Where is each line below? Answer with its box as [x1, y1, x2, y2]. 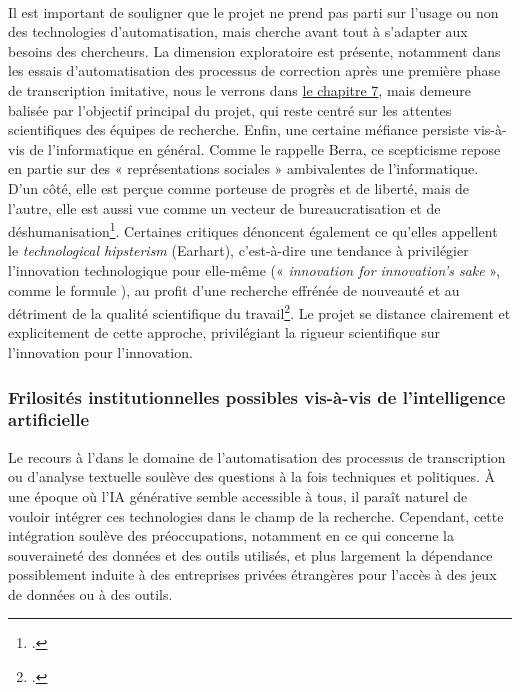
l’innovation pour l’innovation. [8, 342, 193, 362]
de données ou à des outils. [8, 583, 173, 604]
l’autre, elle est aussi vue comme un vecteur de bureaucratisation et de [8, 197, 441, 218]
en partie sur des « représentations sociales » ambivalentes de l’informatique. [8, 158, 479, 179]
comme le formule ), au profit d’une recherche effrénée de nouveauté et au [8, 279, 460, 300]
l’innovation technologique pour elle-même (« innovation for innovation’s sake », [8, 259, 500, 280]
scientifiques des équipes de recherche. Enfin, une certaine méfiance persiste [8, 119, 469, 140]
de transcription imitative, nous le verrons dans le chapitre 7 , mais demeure [8, 79, 472, 100]
